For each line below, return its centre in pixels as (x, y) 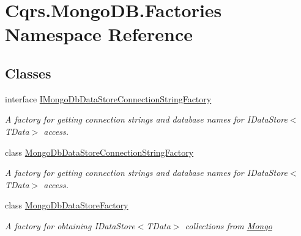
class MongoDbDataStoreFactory (67, 205)
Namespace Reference (99, 34)
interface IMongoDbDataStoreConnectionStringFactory (108, 98)
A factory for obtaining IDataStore (70, 225)
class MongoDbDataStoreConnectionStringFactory (99, 152)
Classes (28, 73)
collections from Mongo (229, 225)
